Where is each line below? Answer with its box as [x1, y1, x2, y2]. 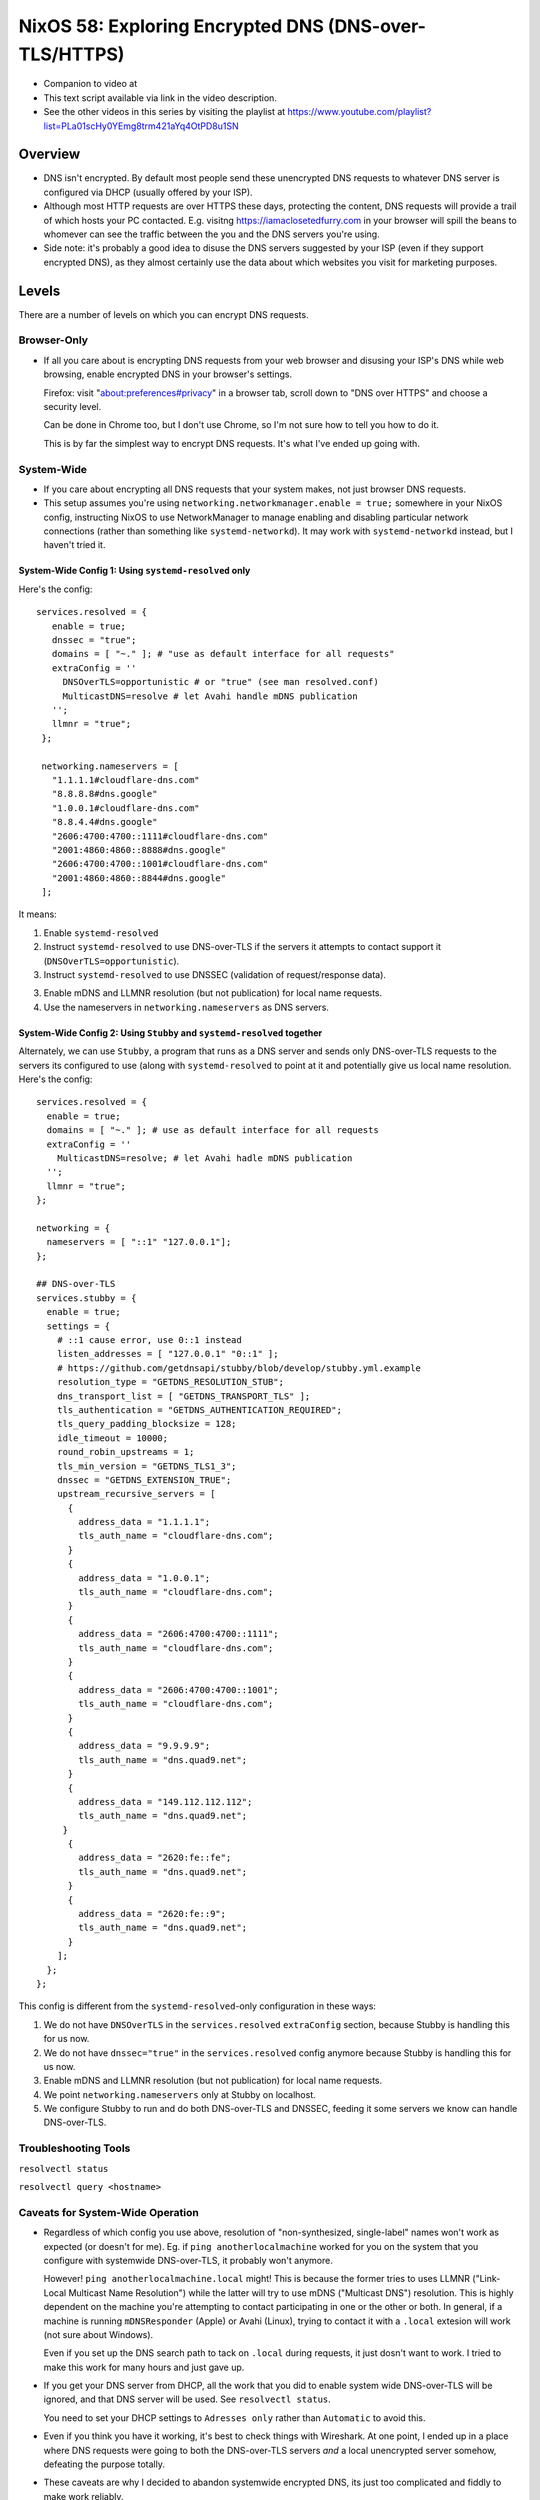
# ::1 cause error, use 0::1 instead [56, 1335, 242, 1345]
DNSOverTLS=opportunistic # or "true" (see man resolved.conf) [62, 676, 379, 688]
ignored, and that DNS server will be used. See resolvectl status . [43, 2393, 332, 2405]
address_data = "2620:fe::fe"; [78, 1852, 232, 1864]
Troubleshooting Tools [18, 2141, 131, 2155]
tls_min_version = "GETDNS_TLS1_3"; [56, 1460, 237, 1472]
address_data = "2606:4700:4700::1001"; [78, 1684, 279, 1695]
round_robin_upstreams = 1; [56, 1446, 195, 1458]
